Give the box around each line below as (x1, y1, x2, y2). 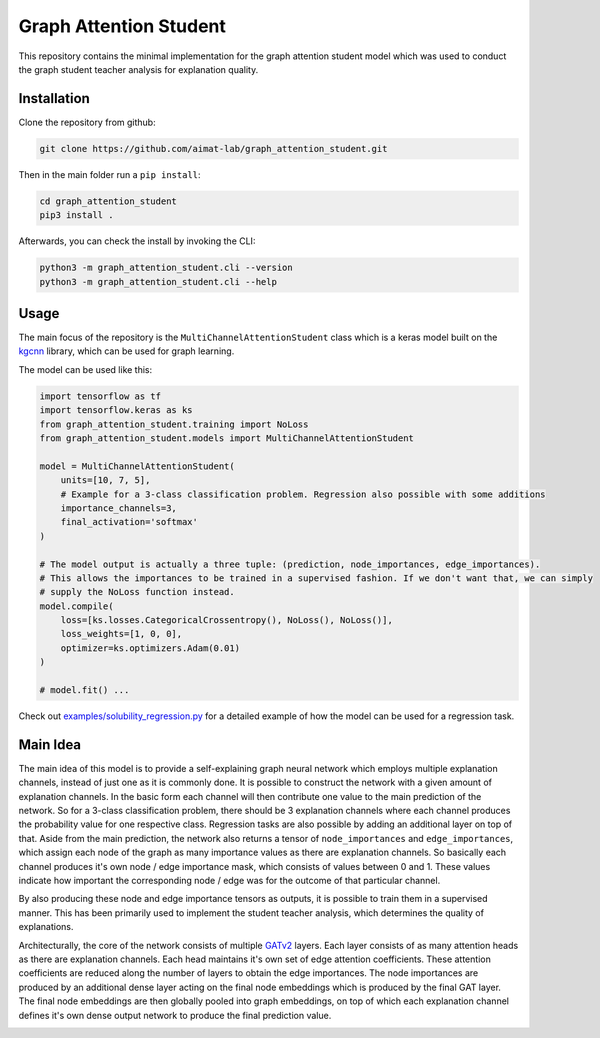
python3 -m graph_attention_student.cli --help (39, 276, 277, 287)
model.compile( (39, 600, 114, 612)
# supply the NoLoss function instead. (39, 586, 235, 598)
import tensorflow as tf (39, 390, 162, 402)
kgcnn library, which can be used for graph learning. (18, 345, 235, 357)
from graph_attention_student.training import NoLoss (39, 418, 309, 430)
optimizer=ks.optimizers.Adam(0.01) (60, 642, 240, 654)
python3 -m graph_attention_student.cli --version (39, 262, 294, 274)
